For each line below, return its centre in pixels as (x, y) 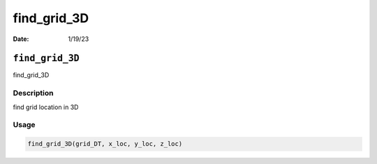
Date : (21, 39)
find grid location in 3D (46, 107)
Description (33, 93)
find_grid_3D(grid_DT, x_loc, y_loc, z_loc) (105, 144)
